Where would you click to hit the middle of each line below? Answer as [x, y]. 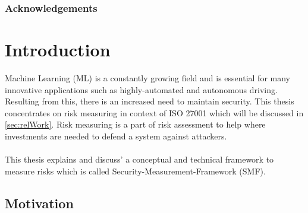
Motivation [39, 203]
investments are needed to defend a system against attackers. [116, 136]
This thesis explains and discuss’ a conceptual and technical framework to [139, 159]
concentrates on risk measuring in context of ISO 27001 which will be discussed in [154, 112]
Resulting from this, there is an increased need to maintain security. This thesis [150, 101]
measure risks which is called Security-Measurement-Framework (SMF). [135, 171]
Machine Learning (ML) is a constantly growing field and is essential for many [148, 77]
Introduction [58, 50]
